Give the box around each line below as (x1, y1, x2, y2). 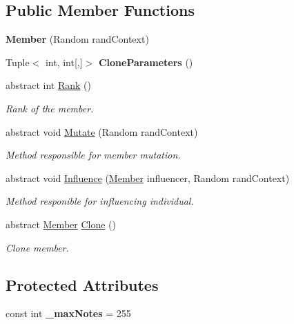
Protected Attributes (6, 274, 159, 295)
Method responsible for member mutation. (6, 148, 181, 162)
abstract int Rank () (6, 78, 91, 92)
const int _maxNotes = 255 (6, 306, 131, 321)
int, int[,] (45, 54, 83, 69)
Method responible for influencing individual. (6, 194, 194, 208)
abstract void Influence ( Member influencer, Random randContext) (6, 170, 290, 185)
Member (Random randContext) (6, 32, 149, 46)
